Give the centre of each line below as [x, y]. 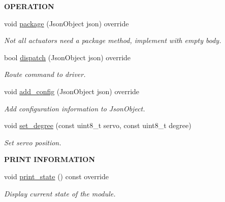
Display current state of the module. [60, 193]
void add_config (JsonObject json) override [72, 91]
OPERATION [29, 6]
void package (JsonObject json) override [67, 23]
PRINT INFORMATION [50, 159]
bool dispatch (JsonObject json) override [68, 57]
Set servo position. [33, 142]
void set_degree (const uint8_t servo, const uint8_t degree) [98, 125]
